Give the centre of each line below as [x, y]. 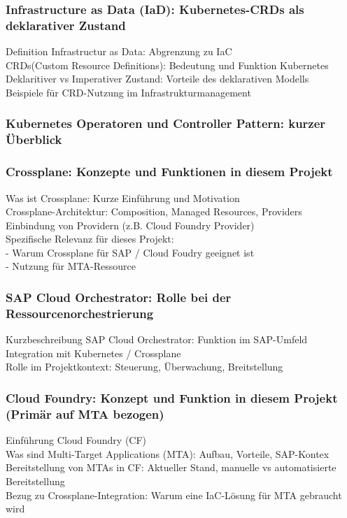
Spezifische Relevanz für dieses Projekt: [90, 239]
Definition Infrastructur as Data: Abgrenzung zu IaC [119, 51]
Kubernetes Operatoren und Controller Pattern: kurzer [166, 123]
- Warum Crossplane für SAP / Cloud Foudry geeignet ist [130, 252]
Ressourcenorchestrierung [80, 313]
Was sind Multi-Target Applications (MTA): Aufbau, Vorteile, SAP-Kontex [168, 453]
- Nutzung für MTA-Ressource [71, 266]
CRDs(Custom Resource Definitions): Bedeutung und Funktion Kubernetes [167, 65]
